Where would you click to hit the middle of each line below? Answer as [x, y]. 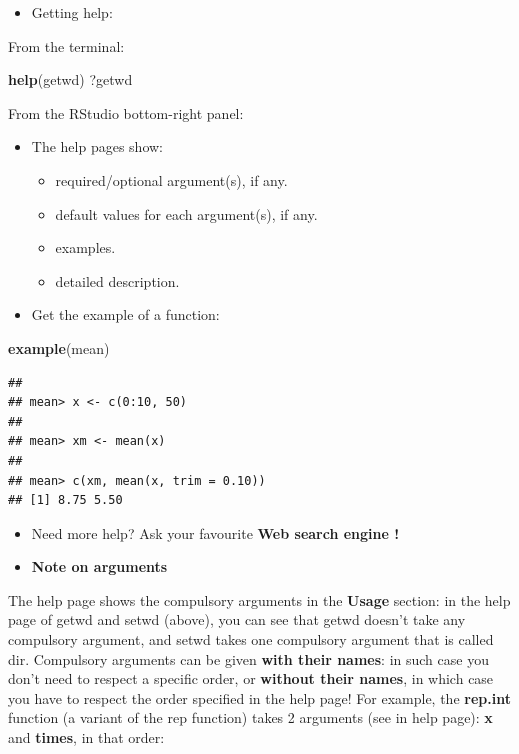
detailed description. [117, 280]
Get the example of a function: [125, 314]
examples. [85, 247]
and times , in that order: [86, 737]
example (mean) [59, 347]
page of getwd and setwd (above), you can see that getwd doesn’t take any [237, 619]
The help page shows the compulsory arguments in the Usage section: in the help [259, 599]
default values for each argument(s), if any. [186, 213]
